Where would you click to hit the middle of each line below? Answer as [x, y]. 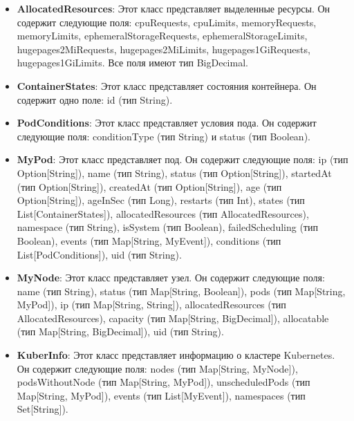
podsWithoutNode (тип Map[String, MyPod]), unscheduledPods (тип [164, 382]
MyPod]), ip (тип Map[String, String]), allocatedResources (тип [151, 305]
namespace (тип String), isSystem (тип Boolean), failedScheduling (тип [167, 227]
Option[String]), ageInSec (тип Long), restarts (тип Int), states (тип [161, 200]
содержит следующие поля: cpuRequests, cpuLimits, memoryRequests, [167, 22]
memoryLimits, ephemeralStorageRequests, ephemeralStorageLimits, [162, 36]
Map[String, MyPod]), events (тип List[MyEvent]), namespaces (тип [161, 395]
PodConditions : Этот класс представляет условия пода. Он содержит [167, 123]
